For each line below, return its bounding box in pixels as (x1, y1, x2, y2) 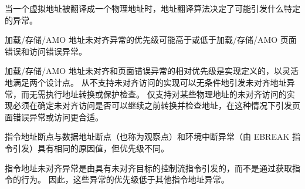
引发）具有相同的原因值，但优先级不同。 (12, 141, 169, 154)
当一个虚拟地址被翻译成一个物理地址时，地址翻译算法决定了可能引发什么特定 (5, 2, 300, 14)
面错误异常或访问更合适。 (5, 110, 103, 123)
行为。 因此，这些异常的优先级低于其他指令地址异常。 (21, 173, 229, 185)
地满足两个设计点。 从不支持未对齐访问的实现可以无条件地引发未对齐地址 (5, 76, 287, 88)
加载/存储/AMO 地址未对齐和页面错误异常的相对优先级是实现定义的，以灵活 (5, 65, 299, 77)
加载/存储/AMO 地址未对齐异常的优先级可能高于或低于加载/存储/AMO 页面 (5, 33, 297, 46)
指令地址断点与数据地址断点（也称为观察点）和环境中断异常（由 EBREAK (5, 130, 290, 143)
